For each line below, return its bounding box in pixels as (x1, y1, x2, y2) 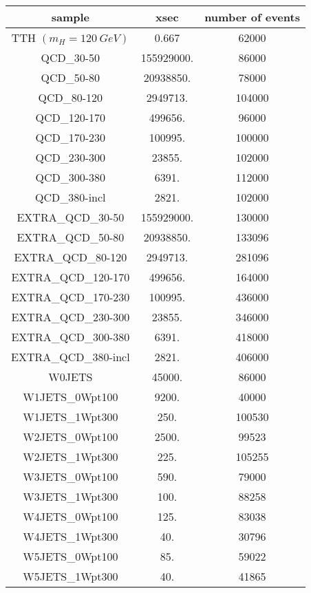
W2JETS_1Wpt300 (23, 449, 118, 464)
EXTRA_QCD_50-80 (17, 229, 125, 245)
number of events (204, 9, 300, 25)
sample (51, 9, 89, 25)
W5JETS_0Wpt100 (23, 548, 118, 564)
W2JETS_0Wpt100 (23, 429, 118, 444)
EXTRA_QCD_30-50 (17, 209, 125, 225)
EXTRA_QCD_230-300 (11, 309, 130, 325)
